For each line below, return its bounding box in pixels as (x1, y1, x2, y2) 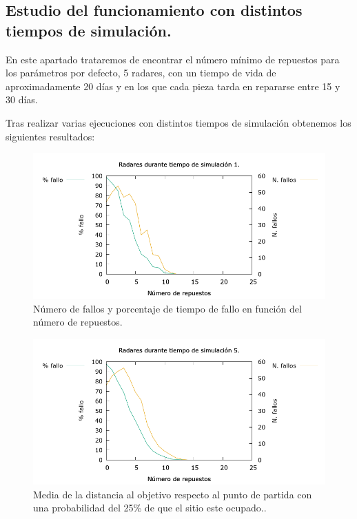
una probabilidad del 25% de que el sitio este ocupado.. (33, 500, 267, 515)
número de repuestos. (33, 315, 123, 329)
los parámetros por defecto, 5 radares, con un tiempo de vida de (6, 65, 276, 80)
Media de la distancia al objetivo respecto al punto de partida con (33, 487, 312, 501)
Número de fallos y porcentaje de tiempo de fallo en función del (33, 301, 302, 315)
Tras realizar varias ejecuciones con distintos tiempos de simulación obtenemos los (6, 115, 351, 129)
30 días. (6, 92, 38, 107)
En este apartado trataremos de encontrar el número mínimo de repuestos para (6, 52, 340, 66)
